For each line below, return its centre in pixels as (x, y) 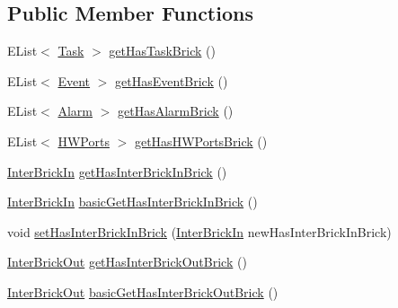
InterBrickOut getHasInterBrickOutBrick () (127, 262)
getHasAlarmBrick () (176, 111)
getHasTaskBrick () (162, 51)
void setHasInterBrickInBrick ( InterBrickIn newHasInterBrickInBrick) (199, 231)
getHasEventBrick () (172, 80)
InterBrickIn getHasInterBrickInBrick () (117, 171)
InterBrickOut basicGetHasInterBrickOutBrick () (143, 291)
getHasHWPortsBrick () (201, 141)
